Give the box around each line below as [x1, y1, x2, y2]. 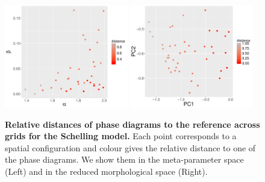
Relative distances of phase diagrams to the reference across [5, 118, 260, 130]
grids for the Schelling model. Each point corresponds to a [5, 130, 237, 142]
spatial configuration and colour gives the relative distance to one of [5, 141, 256, 154]
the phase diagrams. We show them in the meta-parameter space [5, 153, 244, 166]
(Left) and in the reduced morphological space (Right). [5, 165, 208, 177]
